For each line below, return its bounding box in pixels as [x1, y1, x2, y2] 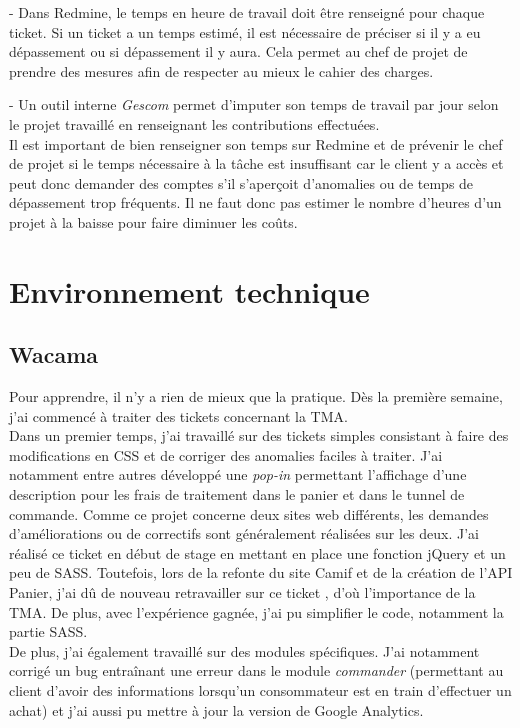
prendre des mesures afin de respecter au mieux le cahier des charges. [9, 60, 434, 81]
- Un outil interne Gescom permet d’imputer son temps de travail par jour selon [9, 94, 499, 115]
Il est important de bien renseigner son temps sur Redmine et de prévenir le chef [9, 133, 503, 154]
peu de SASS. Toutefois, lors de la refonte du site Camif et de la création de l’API [9, 562, 513, 583]
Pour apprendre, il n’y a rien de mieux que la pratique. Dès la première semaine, [9, 386, 503, 407]
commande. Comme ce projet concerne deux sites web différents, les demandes [9, 503, 489, 524]
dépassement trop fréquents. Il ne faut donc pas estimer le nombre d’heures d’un [9, 192, 502, 213]
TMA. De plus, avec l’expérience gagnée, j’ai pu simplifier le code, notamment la [9, 601, 504, 622]
